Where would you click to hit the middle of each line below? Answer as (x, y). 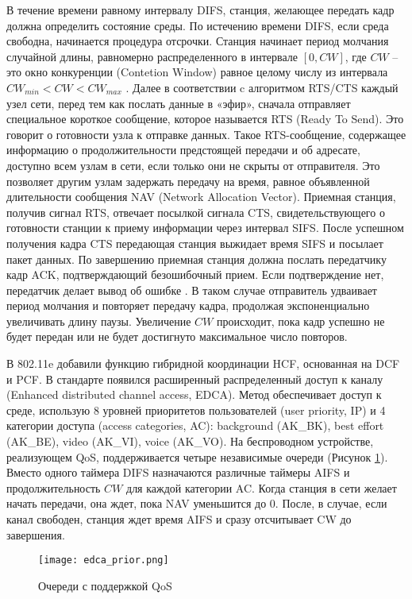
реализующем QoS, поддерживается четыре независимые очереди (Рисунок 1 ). (197, 456)
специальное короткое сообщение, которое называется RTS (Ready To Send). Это (205, 119)
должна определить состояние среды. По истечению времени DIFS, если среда (198, 25)
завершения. (36, 534)
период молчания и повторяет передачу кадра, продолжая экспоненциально (188, 305)
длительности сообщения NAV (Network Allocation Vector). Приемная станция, (201, 197)
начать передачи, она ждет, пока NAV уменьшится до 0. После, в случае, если (197, 503)
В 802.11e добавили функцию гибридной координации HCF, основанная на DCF (203, 363)
